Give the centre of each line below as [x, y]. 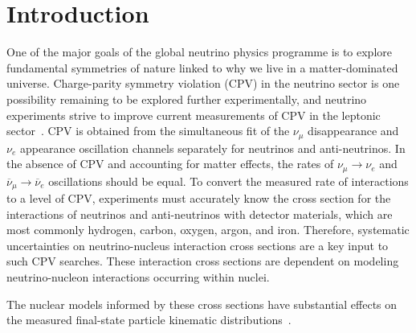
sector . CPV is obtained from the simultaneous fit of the [148, 131]
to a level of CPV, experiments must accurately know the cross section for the [199, 198]
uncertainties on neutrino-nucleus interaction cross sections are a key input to [198, 245]
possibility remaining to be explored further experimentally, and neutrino [187, 99]
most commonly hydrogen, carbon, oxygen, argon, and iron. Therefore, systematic [208, 230]
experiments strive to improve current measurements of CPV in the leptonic [194, 115]
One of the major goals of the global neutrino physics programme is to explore [200, 52]
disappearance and [353, 131]
